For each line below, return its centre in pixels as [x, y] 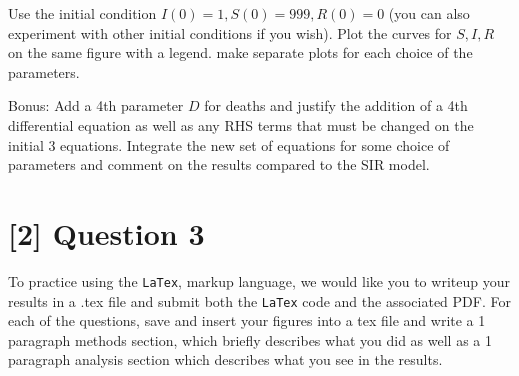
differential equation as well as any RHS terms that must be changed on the [241, 124]
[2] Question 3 [106, 232]
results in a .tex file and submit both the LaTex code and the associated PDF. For [259, 300]
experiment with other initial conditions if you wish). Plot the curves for [230, 32]
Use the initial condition [82, 13]
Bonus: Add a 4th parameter [96, 105]
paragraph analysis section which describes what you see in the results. [225, 359]
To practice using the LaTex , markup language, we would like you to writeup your [259, 280]
